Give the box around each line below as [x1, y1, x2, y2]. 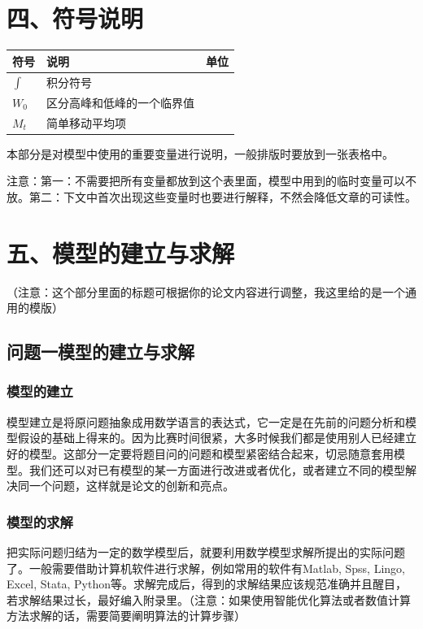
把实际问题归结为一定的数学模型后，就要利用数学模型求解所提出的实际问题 [7, 543, 405, 560]
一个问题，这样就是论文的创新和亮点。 [28, 477, 234, 494]
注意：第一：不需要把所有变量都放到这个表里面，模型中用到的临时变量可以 [7, 172, 405, 189]
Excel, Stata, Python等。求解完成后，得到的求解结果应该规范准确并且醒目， [7, 575, 407, 592]
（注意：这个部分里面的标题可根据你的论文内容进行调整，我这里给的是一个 [7, 283, 405, 300]
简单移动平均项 [46, 114, 126, 131]
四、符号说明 [7, 2, 144, 35]
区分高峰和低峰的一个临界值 [46, 93, 194, 111]
